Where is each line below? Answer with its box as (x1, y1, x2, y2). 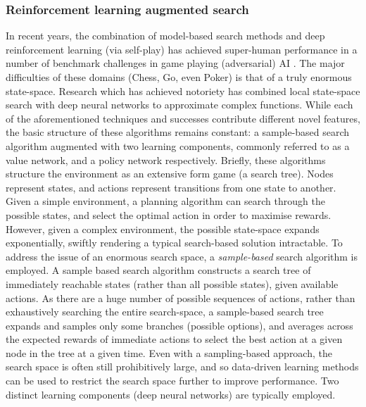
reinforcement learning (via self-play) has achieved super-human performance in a (6, 42, 358, 56)
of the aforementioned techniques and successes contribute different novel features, (6, 111, 360, 125)
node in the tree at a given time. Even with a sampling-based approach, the (6, 345, 332, 360)
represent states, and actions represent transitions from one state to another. (6, 180, 336, 194)
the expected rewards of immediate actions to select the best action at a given (6, 332, 343, 346)
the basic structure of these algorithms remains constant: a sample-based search (6, 125, 350, 139)
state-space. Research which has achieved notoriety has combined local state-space (6, 83, 360, 98)
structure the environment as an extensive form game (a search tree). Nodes (6, 166, 334, 181)
